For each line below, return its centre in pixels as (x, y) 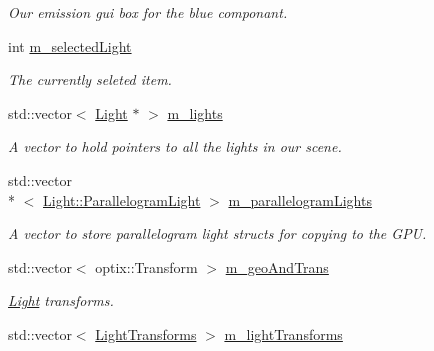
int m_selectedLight (70, 45)
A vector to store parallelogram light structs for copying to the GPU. (217, 233)
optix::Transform (146, 266)
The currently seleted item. (90, 79)
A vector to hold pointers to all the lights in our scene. (175, 146)
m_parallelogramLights (300, 199)
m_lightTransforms (283, 333)
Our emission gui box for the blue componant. (148, 12)
